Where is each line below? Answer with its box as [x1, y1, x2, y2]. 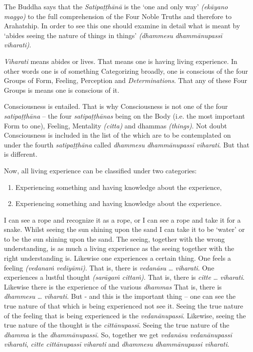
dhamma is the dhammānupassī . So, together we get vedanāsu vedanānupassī [4, 329, 232, 339]
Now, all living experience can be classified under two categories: [4, 165, 197, 175]
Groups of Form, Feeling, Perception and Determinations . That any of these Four [4, 75, 247, 85]
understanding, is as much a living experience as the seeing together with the [4, 243, 234, 253]
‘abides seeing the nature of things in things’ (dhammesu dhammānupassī [4, 30, 222, 40]
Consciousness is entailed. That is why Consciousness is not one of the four [4, 101, 228, 111]
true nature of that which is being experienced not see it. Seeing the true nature [4, 301, 243, 311]
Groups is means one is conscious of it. [4, 84, 119, 95]
